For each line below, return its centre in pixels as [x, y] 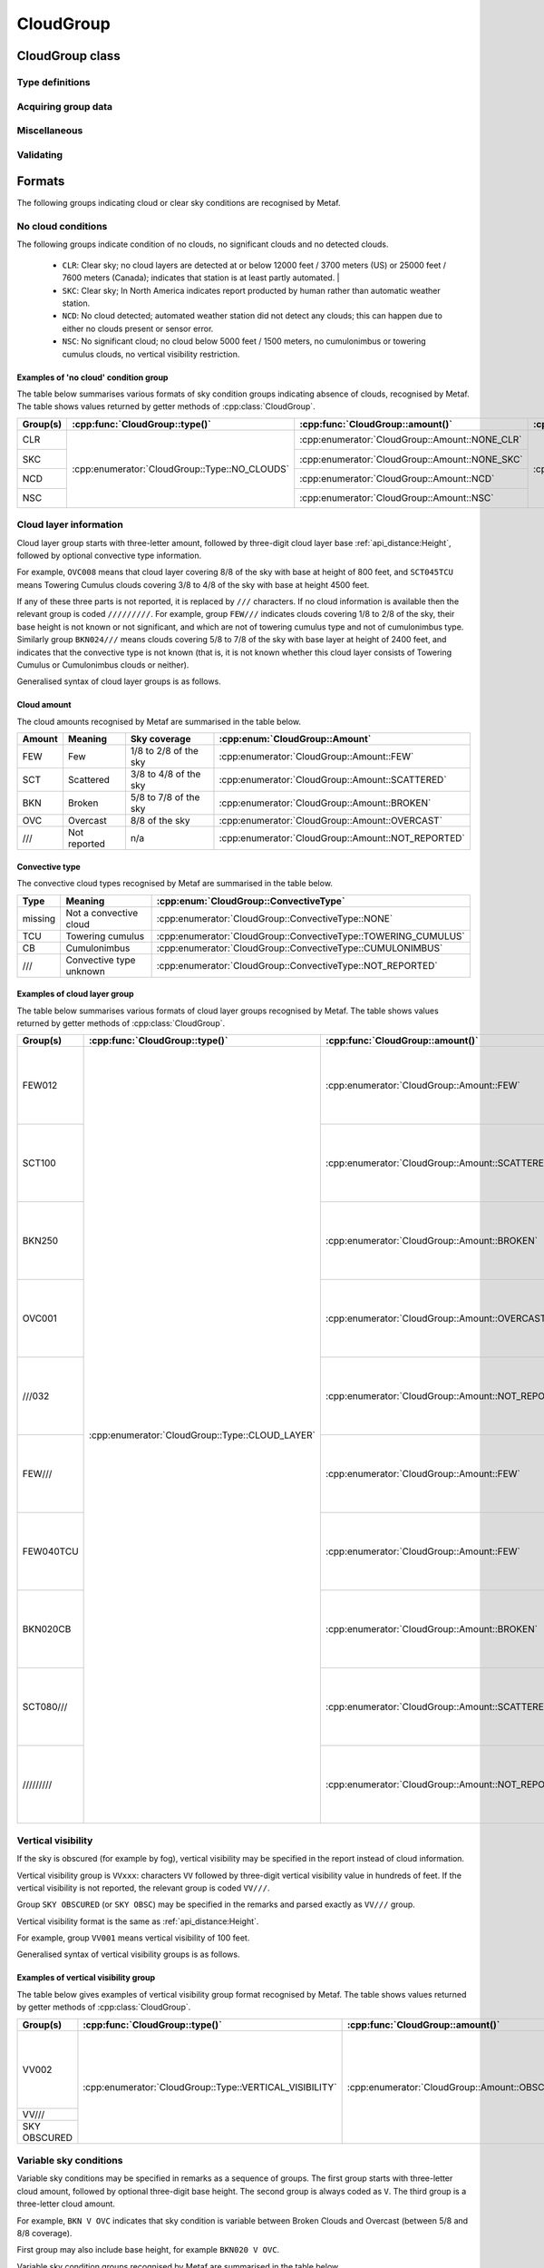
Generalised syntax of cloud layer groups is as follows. [119, 681]
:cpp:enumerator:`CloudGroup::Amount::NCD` [397, 478]
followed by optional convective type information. [109, 555]
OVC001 [40, 1318]
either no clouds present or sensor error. [138, 328]
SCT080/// [45, 1707]
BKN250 [40, 1241]
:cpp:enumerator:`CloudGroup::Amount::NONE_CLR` [411, 440]
